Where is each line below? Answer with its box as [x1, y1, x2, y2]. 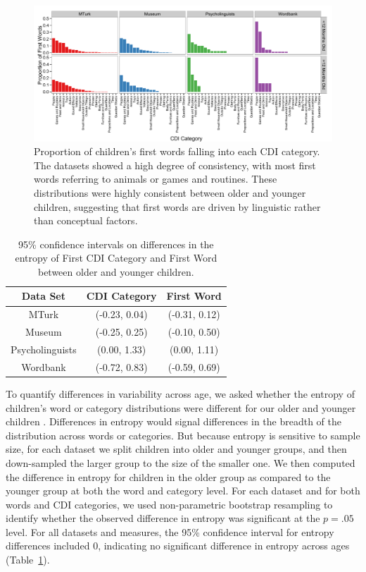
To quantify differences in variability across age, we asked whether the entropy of [6, 386, 355, 401]
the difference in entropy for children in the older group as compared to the [6, 469, 331, 484]
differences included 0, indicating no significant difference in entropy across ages [6, 538, 350, 553]
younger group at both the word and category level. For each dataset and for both [6, 483, 360, 498]
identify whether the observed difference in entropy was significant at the [6, 511, 320, 525]
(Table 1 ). [6, 552, 50, 567]
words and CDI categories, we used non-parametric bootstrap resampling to [6, 497, 333, 511]
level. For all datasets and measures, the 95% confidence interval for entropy [6, 524, 334, 539]
